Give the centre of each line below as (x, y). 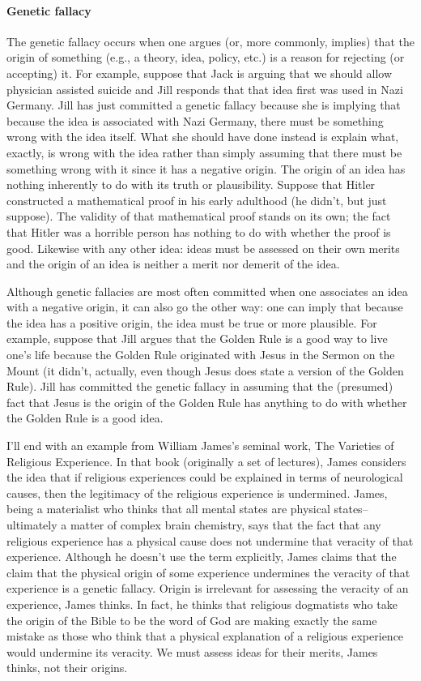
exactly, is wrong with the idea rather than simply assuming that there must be (204, 152)
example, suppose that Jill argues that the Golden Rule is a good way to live (197, 338)
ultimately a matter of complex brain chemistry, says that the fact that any (194, 525)
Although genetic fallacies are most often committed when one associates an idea (207, 291)
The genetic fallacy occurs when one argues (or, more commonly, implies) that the (210, 41)
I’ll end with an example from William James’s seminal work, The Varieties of (200, 445)
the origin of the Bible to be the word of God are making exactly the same (192, 620)
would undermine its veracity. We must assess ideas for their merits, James (192, 651)
